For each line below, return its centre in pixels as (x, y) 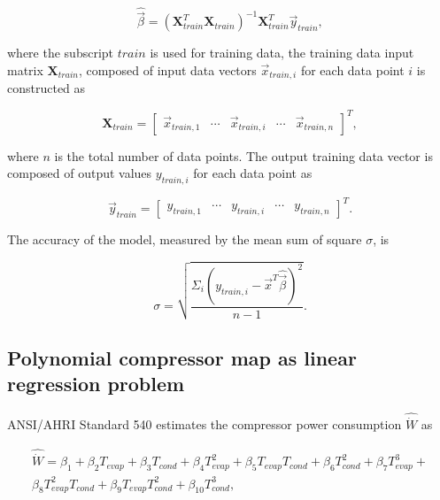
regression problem (96, 384)
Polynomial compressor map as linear (182, 357)
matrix (25, 70)
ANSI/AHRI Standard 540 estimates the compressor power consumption (205, 424)
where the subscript (61, 53)
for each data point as (253, 173)
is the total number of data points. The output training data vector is (243, 155)
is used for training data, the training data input (282, 53)
